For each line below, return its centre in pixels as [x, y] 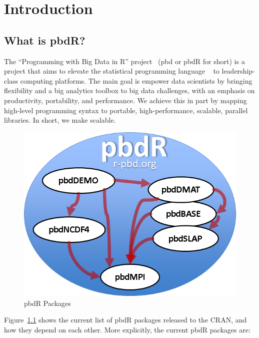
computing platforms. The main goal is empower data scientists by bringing [136, 80]
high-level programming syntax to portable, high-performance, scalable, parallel [126, 110]
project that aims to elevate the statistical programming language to [112, 71]
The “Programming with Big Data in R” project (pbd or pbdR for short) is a [124, 61]
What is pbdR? [45, 40]
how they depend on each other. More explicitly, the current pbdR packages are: [127, 329]
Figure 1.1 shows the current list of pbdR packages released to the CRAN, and [125, 320]
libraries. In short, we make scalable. [60, 120]
